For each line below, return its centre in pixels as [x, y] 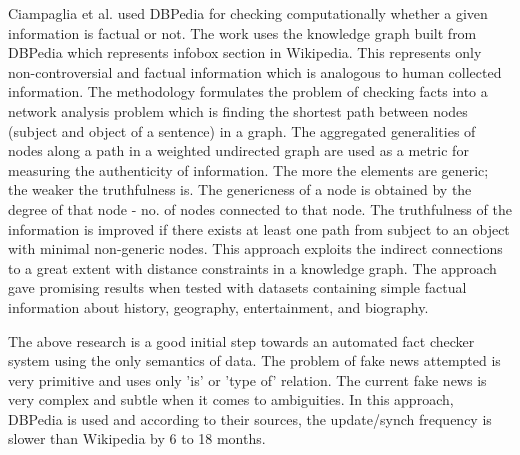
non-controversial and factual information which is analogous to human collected [255, 71]
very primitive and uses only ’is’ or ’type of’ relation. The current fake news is [247, 379]
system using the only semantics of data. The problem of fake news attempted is [254, 360]
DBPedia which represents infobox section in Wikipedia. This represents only [245, 52]
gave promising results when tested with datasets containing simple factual [237, 287]
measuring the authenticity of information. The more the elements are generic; [248, 169]
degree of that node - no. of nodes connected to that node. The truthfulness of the [260, 208]
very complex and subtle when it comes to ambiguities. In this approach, [231, 399]
